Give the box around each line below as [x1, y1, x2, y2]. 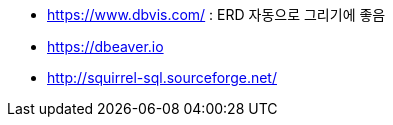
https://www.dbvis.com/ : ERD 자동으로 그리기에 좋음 [47, 6, 386, 23]
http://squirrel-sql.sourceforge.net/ [47, 69, 277, 86]
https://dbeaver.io [47, 38, 164, 55]
